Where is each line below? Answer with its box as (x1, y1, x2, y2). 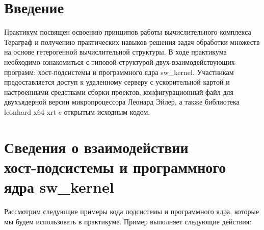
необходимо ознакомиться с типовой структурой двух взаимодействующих (4, 56, 235, 67)
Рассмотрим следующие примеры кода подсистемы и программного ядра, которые (4, 206, 259, 216)
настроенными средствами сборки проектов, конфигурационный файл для (4, 86, 234, 97)
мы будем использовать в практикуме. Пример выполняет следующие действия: (4, 216, 252, 226)
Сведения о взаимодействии (4, 136, 189, 157)
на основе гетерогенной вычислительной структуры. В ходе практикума (4, 46, 227, 57)
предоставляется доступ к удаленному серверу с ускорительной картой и (4, 76, 230, 87)
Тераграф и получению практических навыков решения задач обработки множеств (4, 36, 260, 47)
